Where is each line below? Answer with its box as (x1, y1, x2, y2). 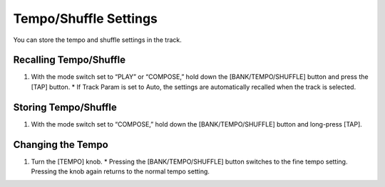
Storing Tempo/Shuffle (13, 101, 118, 113)
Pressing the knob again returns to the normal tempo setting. (31, 167, 210, 176)
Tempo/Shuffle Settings (13, 11, 158, 26)
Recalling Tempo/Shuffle (13, 54, 126, 66)
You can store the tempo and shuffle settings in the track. (13, 36, 182, 44)
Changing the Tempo (13, 139, 108, 151)
